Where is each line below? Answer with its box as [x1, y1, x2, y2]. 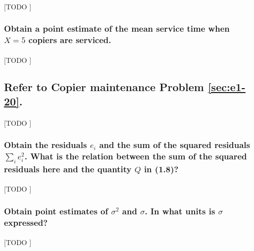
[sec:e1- [207, 79, 246, 94]
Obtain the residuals [4, 139, 87, 151]
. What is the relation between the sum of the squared [24, 150, 247, 162]
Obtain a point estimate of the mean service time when [4, 22, 230, 35]
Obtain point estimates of [4, 204, 108, 217]
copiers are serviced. [28, 34, 111, 46]
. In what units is [145, 204, 215, 217]
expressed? [4, 216, 48, 228]
